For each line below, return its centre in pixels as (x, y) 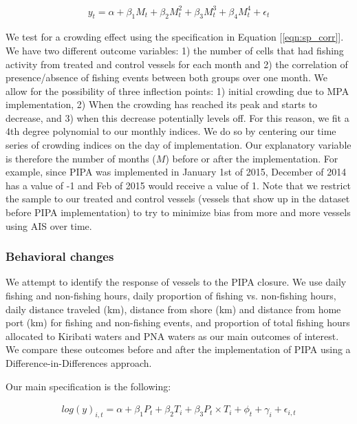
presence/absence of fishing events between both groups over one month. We (166, 77)
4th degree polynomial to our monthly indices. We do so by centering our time (171, 131)
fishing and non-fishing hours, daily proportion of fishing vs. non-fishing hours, (171, 296)
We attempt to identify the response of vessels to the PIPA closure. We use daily (176, 282)
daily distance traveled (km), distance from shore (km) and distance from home (173, 309)
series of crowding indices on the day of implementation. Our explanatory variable (178, 145)
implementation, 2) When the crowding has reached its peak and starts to (162, 104)
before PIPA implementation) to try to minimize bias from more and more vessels (178, 212)
